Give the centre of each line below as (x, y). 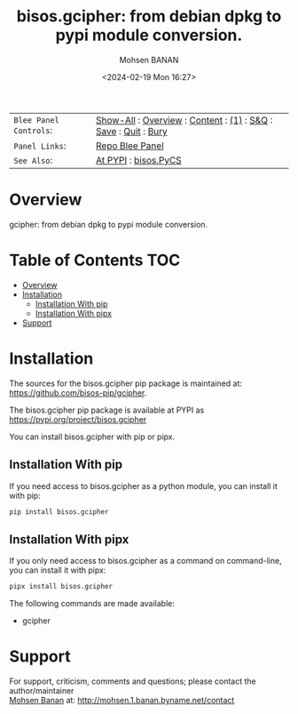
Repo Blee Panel (130, 146)
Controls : (33, 130)
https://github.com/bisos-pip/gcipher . (78, 392)
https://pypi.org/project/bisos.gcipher (78, 419)
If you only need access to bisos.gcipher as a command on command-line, (145, 561)
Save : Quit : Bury (132, 131)
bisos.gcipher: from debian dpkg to (149, 16)
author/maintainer (42, 691)
